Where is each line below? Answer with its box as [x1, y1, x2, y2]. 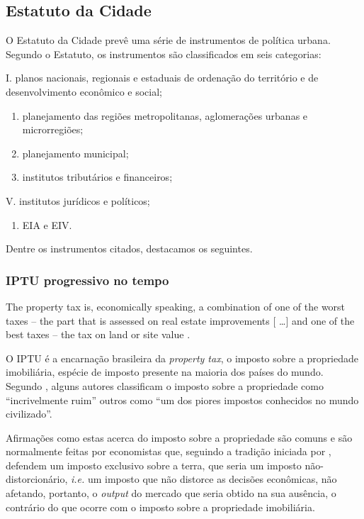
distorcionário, [6, 471, 68, 486]
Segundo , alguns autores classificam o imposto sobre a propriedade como [6, 378, 324, 393]
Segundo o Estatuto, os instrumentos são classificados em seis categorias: [6, 46, 322, 61]
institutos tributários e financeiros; [22, 169, 173, 184]
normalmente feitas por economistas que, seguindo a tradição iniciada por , [6, 444, 331, 459]
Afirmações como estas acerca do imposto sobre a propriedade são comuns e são [6, 430, 353, 445]
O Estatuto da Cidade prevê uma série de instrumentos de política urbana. [6, 33, 331, 48]
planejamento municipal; [22, 145, 129, 160]
